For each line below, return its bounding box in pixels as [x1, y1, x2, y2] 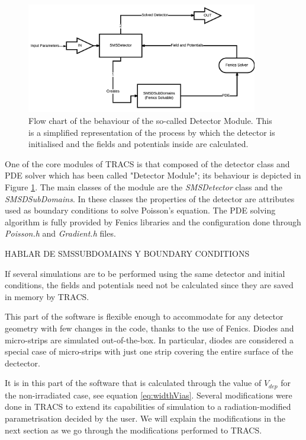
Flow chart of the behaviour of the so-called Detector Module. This [28, 114, 272, 127]
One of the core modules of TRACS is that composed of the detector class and [5, 157, 290, 170]
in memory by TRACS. [5, 290, 89, 302]
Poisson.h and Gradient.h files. [5, 227, 116, 240]
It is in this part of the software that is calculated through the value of [5, 377, 262, 389]
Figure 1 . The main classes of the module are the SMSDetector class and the [5, 181, 282, 193]
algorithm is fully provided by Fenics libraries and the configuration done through [5, 215, 301, 228]
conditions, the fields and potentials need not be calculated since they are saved [5, 279, 294, 291]
